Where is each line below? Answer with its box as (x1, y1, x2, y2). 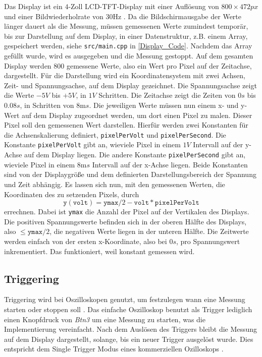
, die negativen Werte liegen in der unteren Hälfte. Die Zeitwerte (49, 226, 249, 236)
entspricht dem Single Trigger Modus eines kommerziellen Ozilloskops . (4, 343, 224, 354)
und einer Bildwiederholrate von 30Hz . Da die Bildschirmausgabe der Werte (4, 11, 241, 21)
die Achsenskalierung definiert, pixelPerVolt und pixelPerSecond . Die (4, 129, 226, 140)
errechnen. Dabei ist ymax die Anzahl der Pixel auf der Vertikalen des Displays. (4, 206, 249, 217)
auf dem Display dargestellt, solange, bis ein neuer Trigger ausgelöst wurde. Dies (4, 333, 253, 344)
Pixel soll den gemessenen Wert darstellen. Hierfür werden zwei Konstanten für (4, 120, 248, 130)
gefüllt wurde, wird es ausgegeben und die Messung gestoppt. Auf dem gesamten (4, 50, 253, 61)
